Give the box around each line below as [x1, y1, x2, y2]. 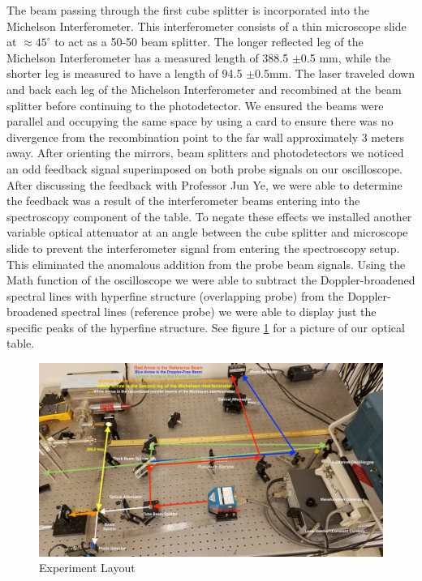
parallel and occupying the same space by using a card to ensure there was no [6, 113, 394, 130]
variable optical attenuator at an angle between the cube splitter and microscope [6, 224, 408, 241]
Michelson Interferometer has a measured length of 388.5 [6, 49, 289, 66]
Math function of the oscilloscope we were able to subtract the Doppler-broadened [6, 271, 416, 288]
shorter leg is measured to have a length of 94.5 [6, 65, 243, 82]
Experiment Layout [39, 559, 136, 576]
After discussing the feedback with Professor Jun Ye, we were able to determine [6, 176, 403, 193]
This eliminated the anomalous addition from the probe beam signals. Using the [6, 255, 406, 272]
